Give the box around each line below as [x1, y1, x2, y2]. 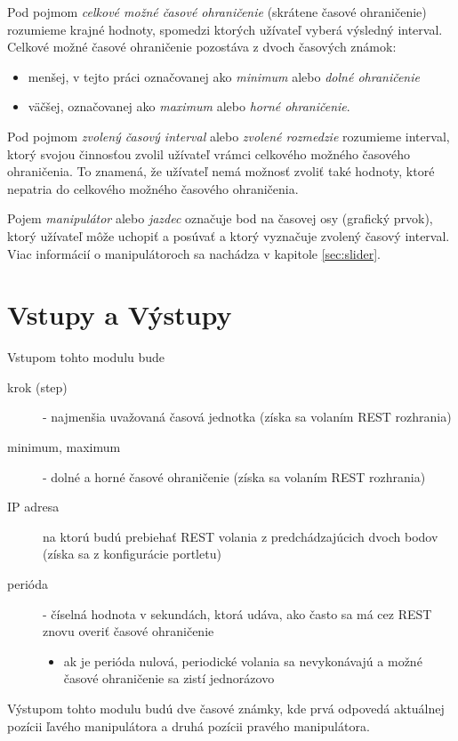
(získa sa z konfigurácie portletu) [43, 544, 221, 563]
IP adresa [7, 497, 60, 516]
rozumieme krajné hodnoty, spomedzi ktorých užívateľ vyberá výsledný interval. [7, 20, 443, 38]
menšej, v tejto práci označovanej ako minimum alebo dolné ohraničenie [28, 67, 420, 85]
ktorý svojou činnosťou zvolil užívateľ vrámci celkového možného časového [7, 144, 410, 163]
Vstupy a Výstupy [7, 296, 232, 333]
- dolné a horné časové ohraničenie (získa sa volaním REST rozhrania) [43, 467, 426, 486]
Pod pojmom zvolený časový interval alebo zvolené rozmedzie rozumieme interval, [7, 126, 450, 145]
